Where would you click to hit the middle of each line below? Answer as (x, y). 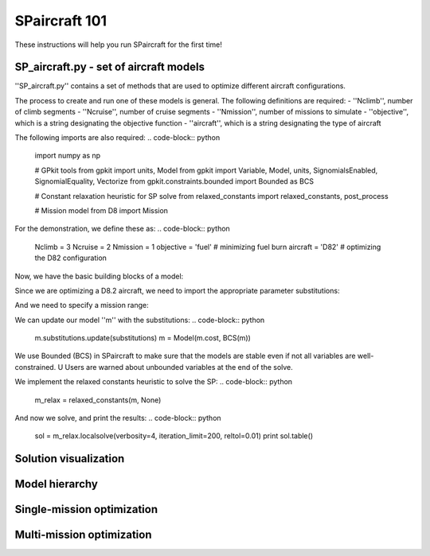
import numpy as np (68, 156)
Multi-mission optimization (83, 535)
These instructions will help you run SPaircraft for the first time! (119, 45)
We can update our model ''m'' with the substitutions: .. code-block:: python (140, 320)
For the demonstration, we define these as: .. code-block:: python (122, 229)
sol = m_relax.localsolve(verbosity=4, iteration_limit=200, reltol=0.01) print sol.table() (174, 436)
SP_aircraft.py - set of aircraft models (109, 67)
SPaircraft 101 (61, 21)
